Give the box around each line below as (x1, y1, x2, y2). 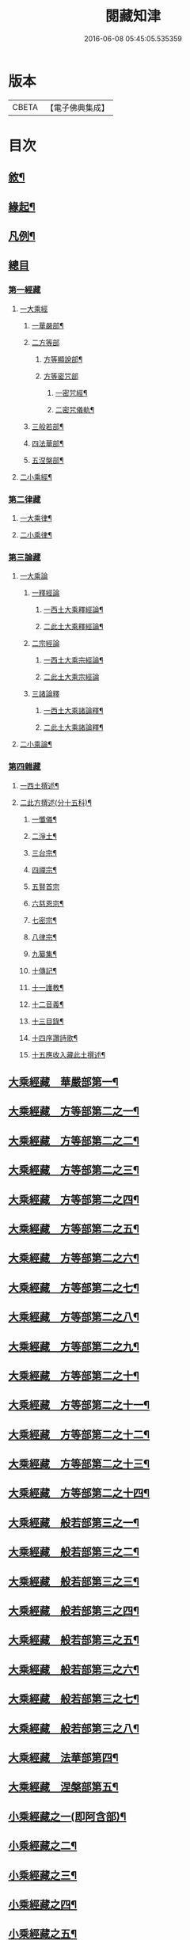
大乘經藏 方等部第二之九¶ (8, 1339, 140, 1353)
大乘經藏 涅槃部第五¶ (8, 1780, 119, 1794)
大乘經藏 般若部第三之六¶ (8, 1663, 140, 1676)
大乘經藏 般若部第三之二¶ (8, 1545, 140, 1559)
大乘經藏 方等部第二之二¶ (8, 1133, 140, 1148)
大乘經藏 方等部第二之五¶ (8, 1222, 140, 1236)
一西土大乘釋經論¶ (43, 605, 104, 614)
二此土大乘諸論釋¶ (43, 723, 104, 732)
